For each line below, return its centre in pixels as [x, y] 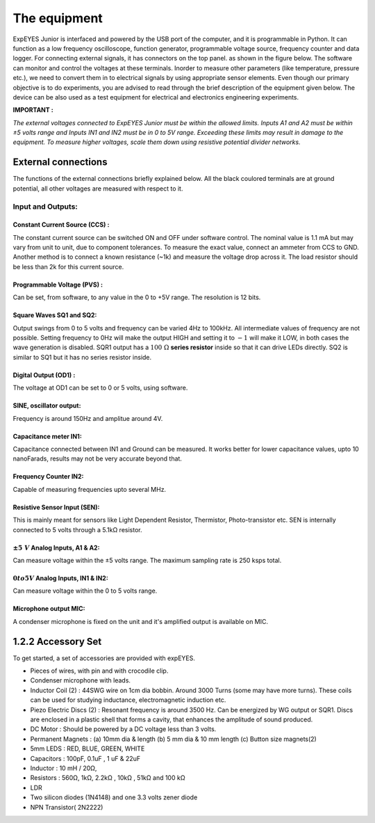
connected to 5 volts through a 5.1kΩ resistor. [77, 529]
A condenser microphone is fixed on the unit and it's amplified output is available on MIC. [141, 621]
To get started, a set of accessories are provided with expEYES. [104, 658]
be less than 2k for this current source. [68, 266]
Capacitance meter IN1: [48, 436]
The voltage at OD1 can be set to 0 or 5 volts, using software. [100, 388]
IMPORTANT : [33, 110]
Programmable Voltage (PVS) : [58, 285]
